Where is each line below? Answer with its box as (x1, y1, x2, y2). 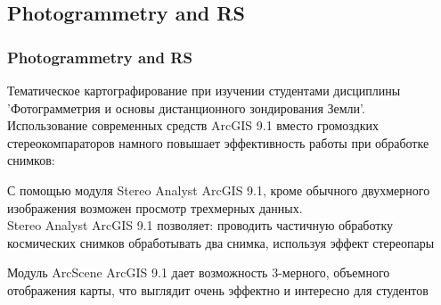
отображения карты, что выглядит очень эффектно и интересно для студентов (7, 280, 429, 299)
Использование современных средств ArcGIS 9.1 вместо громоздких (7, 116, 379, 135)
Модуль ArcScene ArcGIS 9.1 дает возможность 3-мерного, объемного (7, 263, 390, 282)
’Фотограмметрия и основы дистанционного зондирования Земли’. (7, 98, 365, 117)
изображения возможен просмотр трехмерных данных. (7, 198, 303, 217)
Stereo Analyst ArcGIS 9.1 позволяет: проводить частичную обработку (7, 216, 394, 235)
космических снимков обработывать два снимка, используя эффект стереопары (7, 233, 435, 251)
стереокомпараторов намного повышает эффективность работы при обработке (7, 133, 429, 152)
